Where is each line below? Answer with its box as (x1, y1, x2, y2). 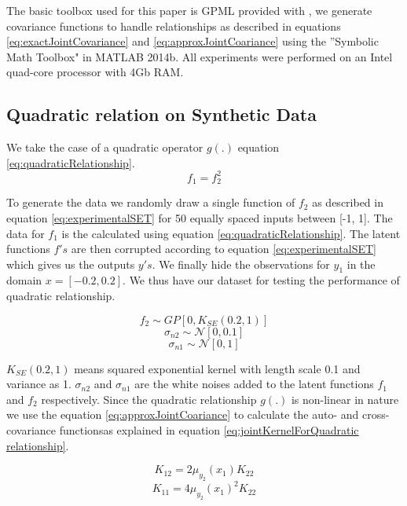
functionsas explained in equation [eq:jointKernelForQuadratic (59, 422, 359, 438)
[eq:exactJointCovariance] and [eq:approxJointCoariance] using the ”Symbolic (6, 33, 379, 49)
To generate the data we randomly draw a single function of (6, 194, 295, 211)
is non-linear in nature (291, 390, 399, 407)
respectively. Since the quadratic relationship (41, 390, 257, 407)
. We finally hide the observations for (152, 255, 330, 272)
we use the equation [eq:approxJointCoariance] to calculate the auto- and (6, 406, 359, 423)
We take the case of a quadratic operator (6, 139, 203, 156)
